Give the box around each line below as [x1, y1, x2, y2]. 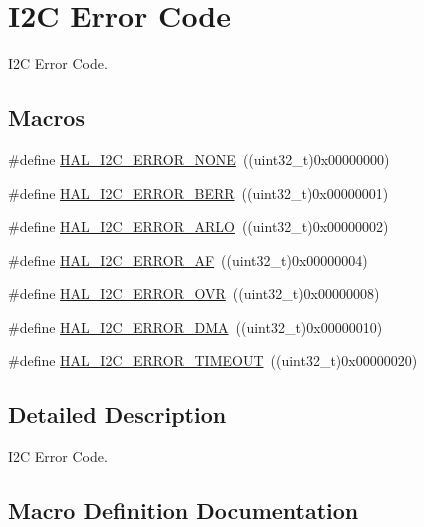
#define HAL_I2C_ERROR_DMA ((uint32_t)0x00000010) [8, 316, 383, 337]
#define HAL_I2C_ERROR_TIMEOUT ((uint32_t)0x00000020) [8, 350, 418, 371]
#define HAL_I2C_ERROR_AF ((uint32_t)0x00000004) [8, 249, 368, 270]
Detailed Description [8, 399, 227, 430]
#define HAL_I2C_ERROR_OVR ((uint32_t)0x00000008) [8, 283, 380, 304]
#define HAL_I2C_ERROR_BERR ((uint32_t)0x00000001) [8, 182, 389, 203]
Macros [8, 102, 85, 133]
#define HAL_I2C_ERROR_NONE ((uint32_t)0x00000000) [8, 148, 390, 169]
